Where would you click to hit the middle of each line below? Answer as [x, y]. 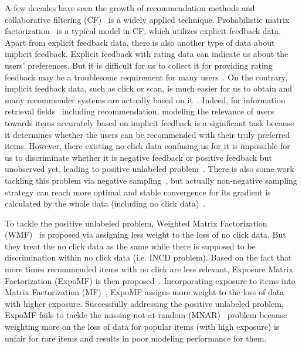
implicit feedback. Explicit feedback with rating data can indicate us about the [147, 54]
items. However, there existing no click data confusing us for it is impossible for [147, 146]
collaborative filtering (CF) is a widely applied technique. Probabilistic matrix [147, 19]
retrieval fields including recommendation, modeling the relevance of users [140, 111]
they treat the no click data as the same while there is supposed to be [130, 246]
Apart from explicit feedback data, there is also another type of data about [140, 42]
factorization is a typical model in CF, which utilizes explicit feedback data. [143, 31]
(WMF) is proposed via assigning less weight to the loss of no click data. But [145, 234]
